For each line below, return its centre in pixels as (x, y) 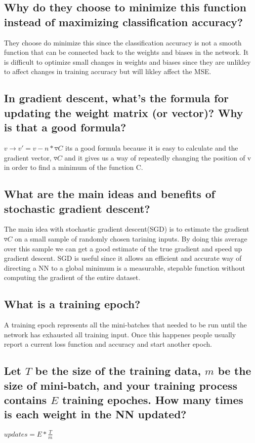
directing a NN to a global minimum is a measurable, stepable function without (125, 267)
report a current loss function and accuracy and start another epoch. (108, 344)
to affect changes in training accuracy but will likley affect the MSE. (108, 71)
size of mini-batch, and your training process (121, 385)
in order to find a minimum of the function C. (74, 167)
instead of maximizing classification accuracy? (124, 21)
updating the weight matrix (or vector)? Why (124, 112)
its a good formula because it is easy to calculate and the (152, 147)
